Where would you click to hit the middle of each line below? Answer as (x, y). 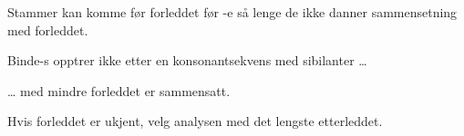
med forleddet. (48, 29)
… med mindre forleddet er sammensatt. (119, 90)
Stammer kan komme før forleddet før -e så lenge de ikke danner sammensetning (232, 12)
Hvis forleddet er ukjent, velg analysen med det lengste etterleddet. (195, 121)
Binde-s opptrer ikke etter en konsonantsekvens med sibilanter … (187, 60)
